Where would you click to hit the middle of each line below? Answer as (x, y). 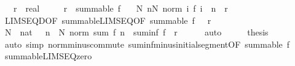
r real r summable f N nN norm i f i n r (120, 8)
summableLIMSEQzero (48, 56)
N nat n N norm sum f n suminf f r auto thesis (136, 32)
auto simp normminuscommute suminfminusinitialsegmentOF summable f (147, 44)
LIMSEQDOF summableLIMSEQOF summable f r (108, 20)
